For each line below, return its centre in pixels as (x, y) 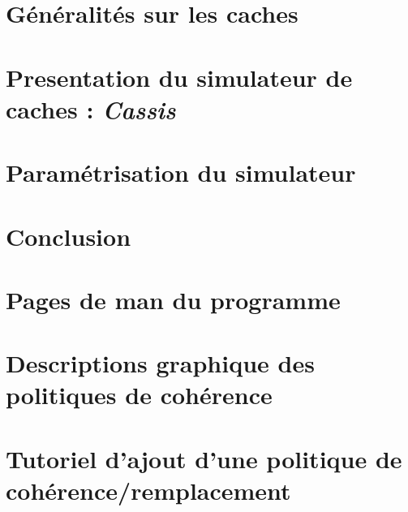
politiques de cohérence (139, 395)
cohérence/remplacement (148, 490)
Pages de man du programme (173, 299)
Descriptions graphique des (160, 363)
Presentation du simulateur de (179, 77)
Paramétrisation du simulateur (181, 172)
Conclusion (69, 236)
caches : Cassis (91, 109)
